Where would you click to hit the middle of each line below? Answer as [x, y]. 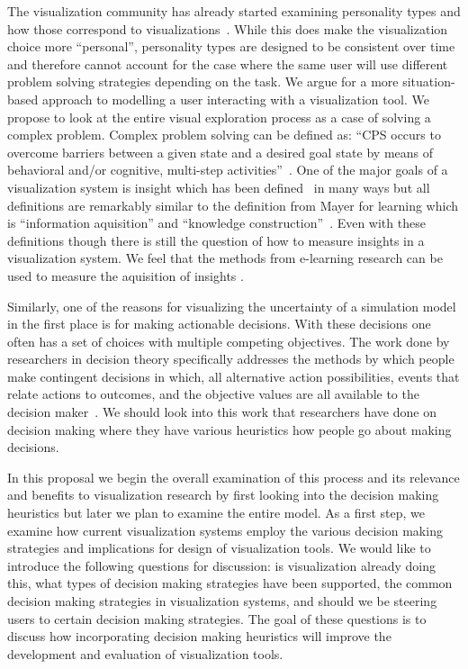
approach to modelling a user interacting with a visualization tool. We [235, 99]
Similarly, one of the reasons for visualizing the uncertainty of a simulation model [232, 306]
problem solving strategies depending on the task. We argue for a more [203, 81]
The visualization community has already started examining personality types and [234, 11]
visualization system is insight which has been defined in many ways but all [219, 187]
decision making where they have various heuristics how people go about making [229, 429]
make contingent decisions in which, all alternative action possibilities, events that [234, 376]
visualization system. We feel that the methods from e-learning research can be [225, 258]
